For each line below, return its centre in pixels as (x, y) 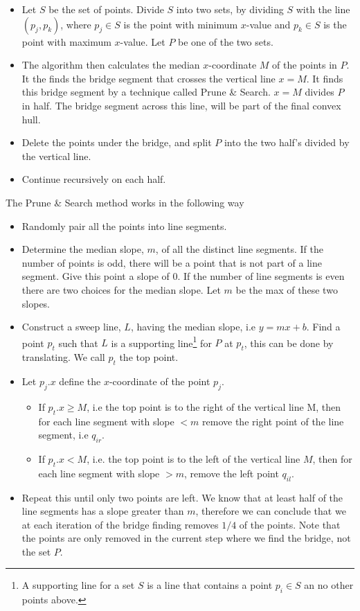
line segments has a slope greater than (103, 511)
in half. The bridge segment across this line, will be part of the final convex (181, 105)
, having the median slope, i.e (193, 327)
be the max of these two (287, 289)
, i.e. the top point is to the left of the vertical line (193, 458)
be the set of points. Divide (106, 9)
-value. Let (143, 41)
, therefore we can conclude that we (271, 511)
